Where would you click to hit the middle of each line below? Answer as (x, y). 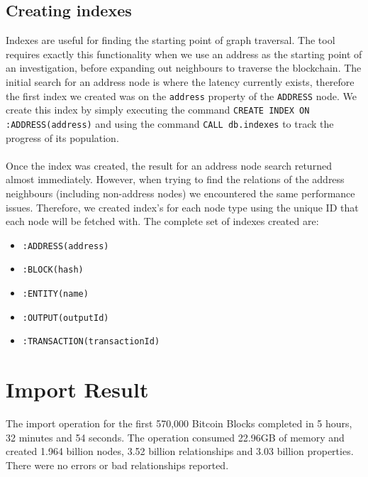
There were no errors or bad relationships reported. (117, 465)
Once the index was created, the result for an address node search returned (169, 165)
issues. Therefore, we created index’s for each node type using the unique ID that (182, 207)
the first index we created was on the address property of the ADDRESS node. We (181, 95)
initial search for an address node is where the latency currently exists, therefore (180, 81)
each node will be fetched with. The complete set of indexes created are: (162, 221)
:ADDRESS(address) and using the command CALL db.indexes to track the (170, 123)
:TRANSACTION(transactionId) (91, 342)
